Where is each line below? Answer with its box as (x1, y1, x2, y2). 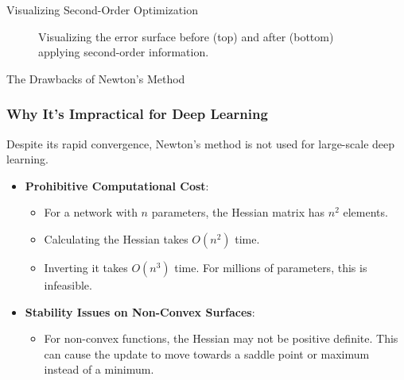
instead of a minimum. (44, 361, 154, 378)
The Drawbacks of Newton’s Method (6, 70, 185, 86)
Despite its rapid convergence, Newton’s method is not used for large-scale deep (6, 135, 395, 152)
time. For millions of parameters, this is (174, 259, 367, 275)
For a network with (44, 204, 138, 221)
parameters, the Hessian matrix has (151, 204, 325, 221)
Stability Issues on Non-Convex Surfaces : (25, 303, 255, 320)
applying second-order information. (38, 44, 209, 60)
